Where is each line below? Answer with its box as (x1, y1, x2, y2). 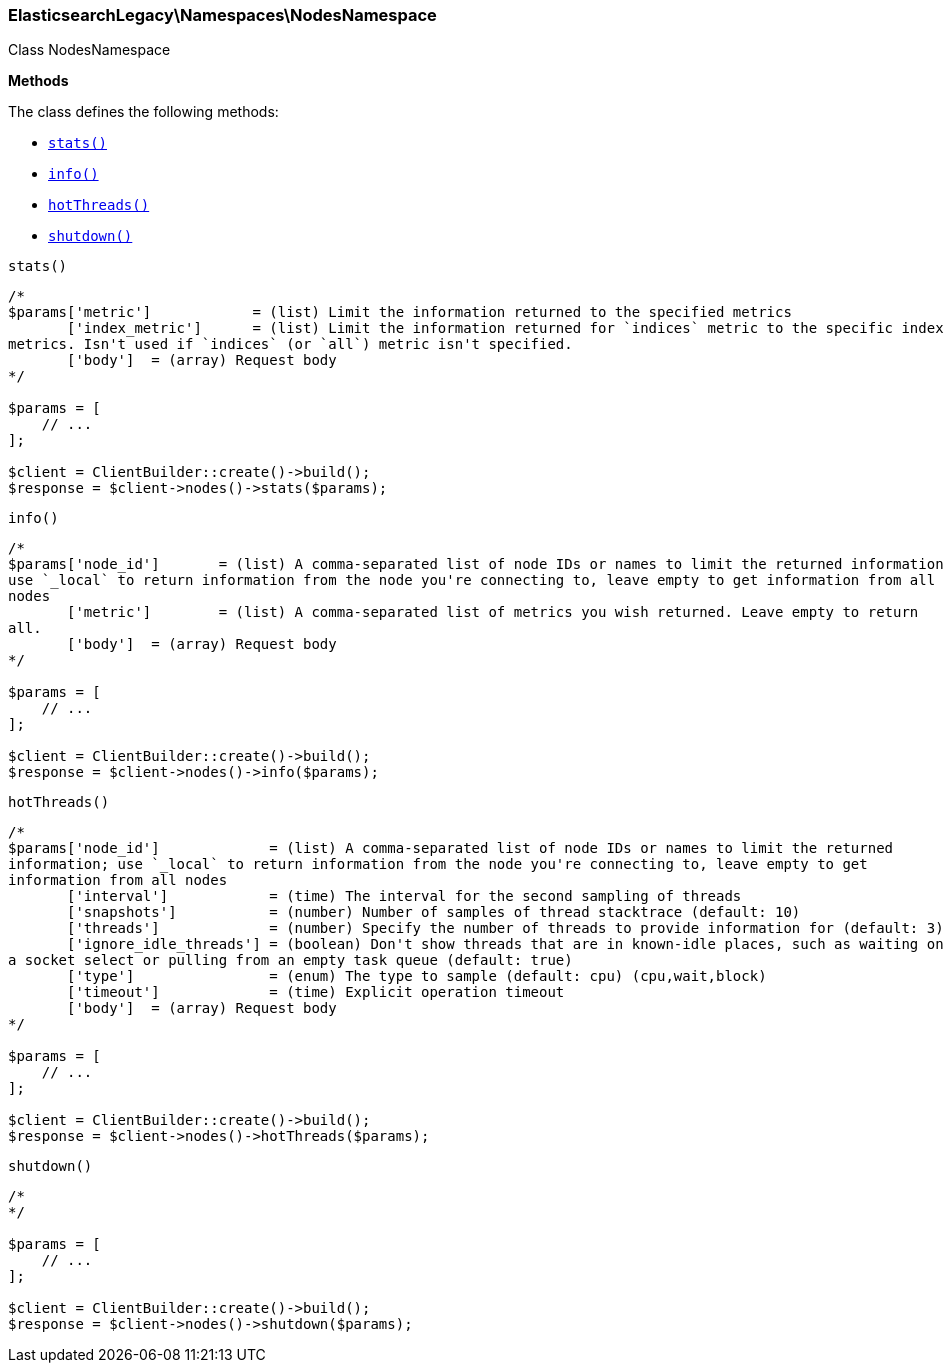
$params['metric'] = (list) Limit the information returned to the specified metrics (8, 304, 792, 321)
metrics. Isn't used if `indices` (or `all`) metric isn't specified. (8, 336, 573, 353)
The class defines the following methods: (8, 103, 279, 121)
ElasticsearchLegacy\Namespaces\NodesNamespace (8, 5, 437, 25)
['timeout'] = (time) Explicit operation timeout (67, 984, 565, 1001)
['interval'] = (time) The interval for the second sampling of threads (67, 888, 742, 905)
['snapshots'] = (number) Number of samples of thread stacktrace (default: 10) (67, 904, 801, 921)
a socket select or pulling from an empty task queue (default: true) (8, 952, 573, 969)
